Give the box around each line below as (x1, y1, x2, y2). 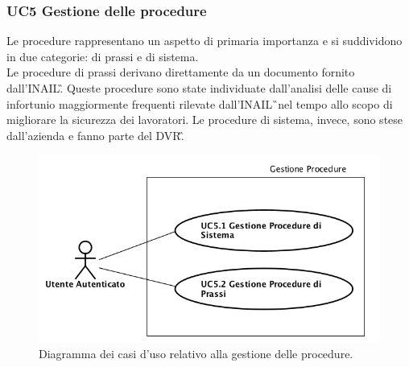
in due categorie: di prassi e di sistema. (6, 47, 199, 64)
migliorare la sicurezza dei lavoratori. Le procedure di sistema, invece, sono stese (6, 111, 403, 128)
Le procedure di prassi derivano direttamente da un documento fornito (6, 64, 355, 80)
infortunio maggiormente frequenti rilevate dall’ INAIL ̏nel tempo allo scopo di (6, 95, 393, 112)
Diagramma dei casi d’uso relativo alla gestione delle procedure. (39, 345, 353, 362)
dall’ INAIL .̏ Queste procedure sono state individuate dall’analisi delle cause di (6, 80, 392, 96)
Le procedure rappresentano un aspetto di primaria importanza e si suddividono (6, 32, 403, 49)
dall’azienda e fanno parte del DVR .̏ (6, 126, 184, 143)
